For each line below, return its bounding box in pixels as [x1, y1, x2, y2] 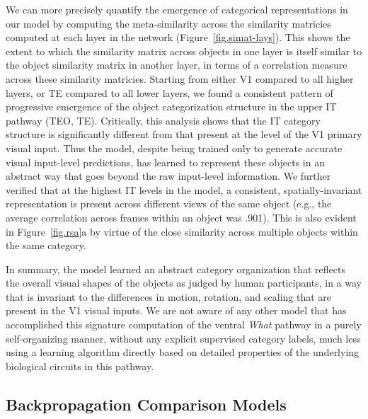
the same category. [6, 238, 86, 253]
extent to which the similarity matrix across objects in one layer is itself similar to [6, 43, 362, 58]
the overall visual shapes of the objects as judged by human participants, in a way [6, 275, 362, 290]
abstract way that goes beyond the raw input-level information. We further [6, 168, 331, 183]
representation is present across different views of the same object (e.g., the [6, 196, 332, 211]
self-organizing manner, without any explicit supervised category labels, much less [6, 331, 361, 345]
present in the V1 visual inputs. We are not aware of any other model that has [6, 303, 347, 318]
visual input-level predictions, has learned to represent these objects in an [6, 154, 325, 169]
